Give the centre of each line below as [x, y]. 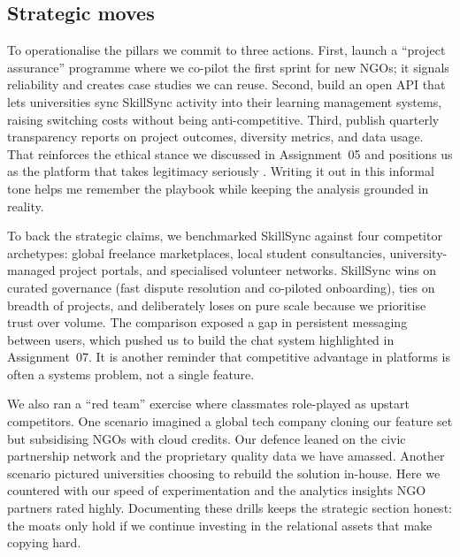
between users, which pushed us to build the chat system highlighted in [201, 339]
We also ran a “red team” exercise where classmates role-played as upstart [208, 404]
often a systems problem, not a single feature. [131, 374]
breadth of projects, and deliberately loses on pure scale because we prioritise [217, 305]
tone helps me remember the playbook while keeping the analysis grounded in [218, 188]
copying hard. [44, 542]
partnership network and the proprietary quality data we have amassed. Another [226, 456]
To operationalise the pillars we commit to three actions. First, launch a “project [226, 50]
